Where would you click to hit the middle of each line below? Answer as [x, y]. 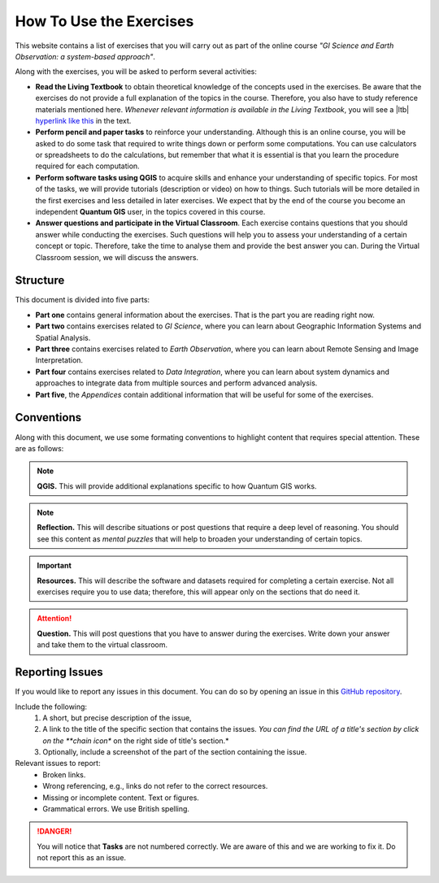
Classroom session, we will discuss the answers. [117, 257]
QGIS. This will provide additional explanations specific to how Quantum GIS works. [177, 486]
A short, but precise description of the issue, [117, 718]
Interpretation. [59, 360]
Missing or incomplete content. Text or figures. [121, 798]
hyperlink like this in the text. [83, 120]
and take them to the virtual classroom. [102, 645]
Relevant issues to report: [58, 763]
